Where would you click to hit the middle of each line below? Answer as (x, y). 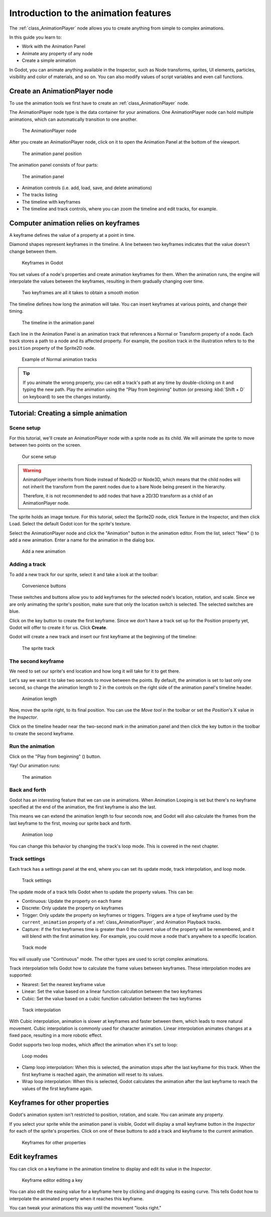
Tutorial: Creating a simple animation (68, 413)
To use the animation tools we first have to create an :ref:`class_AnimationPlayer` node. (99, 103)
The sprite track (38, 648)
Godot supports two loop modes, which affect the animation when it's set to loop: (94, 1044)
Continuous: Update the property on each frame (72, 901)
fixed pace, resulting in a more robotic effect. (56, 1035)
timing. (16, 311)
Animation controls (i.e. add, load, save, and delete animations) (87, 188)
